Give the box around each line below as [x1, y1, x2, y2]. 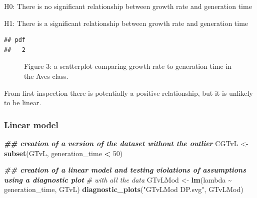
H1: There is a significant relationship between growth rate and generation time [4, 17, 248, 28]
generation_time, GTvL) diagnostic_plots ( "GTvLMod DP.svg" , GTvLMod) [4, 184, 243, 195]
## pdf [4, 36, 25, 44]
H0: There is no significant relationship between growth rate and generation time [4, 1, 252, 11]
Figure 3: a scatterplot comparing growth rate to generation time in [24, 61, 232, 71]
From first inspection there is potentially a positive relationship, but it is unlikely [4, 87, 253, 98]
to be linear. [4, 97, 41, 108]
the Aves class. [24, 70, 68, 81]
